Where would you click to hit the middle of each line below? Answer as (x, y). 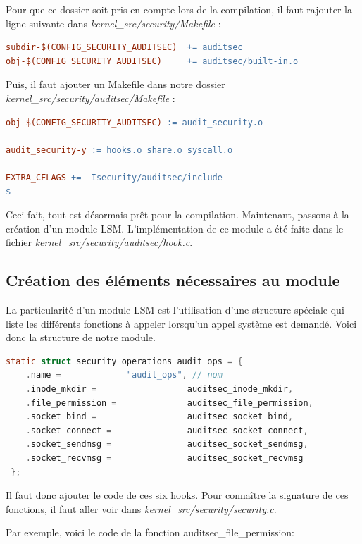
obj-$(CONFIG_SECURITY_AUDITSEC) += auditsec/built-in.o (152, 61)
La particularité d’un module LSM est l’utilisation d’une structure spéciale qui (175, 310)
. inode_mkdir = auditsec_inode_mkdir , (160, 389)
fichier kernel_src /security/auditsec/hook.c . (99, 242)
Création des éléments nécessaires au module (173, 280)
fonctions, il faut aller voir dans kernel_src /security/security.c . (141, 508)
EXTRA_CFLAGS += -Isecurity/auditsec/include (114, 177)
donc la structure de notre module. (81, 337)
